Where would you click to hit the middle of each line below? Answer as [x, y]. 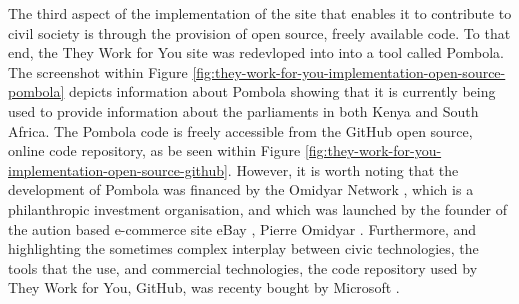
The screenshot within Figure [98, 71]
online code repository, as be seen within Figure [154, 150]
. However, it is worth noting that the [343, 169]
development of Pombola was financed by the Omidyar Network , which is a [241, 189]
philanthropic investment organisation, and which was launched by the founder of [257, 208]
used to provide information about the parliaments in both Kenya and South [243, 110]
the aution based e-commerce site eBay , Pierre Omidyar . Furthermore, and [242, 228]
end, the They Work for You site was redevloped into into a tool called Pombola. [256, 52]
